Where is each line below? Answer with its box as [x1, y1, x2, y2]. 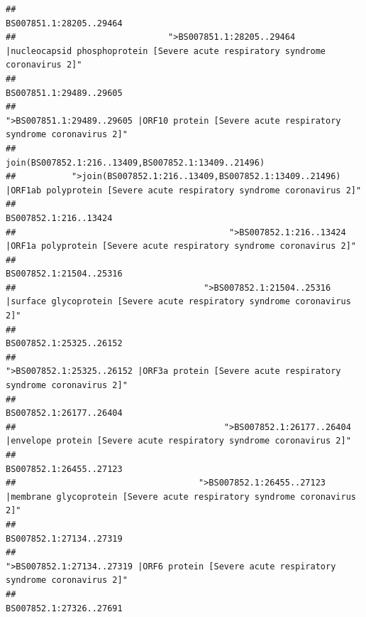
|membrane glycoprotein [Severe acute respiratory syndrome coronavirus [6, 491, 356, 502]
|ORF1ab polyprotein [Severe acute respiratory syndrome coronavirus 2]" [6, 185, 362, 195]
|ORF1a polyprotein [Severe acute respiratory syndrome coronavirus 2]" [6, 241, 356, 252]
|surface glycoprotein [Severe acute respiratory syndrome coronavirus [6, 296, 351, 307]
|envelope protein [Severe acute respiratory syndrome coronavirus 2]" [6, 436, 351, 446]
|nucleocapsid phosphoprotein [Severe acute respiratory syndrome [6, 45, 326, 56]
